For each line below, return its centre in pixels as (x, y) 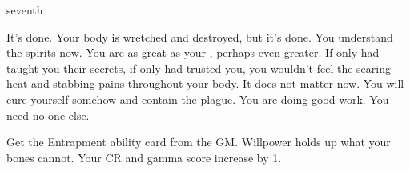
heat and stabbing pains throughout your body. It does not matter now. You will (205, 84)
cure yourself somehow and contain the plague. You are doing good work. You (198, 99)
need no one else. (48, 115)
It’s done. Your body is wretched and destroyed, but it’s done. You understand (200, 36)
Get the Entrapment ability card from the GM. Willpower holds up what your (199, 142)
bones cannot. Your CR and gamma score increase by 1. (144, 157)
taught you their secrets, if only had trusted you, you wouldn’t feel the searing (199, 68)
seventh (25, 10)
